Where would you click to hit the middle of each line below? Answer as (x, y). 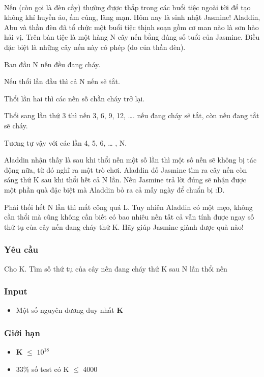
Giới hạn (22, 332)
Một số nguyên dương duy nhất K (70, 310)
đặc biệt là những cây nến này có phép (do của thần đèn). (95, 47)
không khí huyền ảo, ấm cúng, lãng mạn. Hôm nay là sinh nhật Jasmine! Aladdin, (132, 17)
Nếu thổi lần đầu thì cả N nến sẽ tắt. (62, 81)
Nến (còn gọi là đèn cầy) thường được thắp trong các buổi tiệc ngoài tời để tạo (127, 7)
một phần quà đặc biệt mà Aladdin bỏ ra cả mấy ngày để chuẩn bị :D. (114, 189)
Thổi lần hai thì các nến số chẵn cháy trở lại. (75, 98)
